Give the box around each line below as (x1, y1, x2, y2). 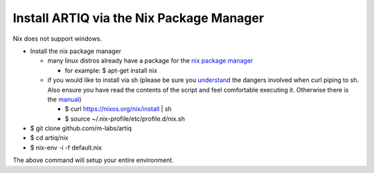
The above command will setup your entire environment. (12, 156, 175, 165)
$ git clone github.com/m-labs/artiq (30, 124, 132, 132)
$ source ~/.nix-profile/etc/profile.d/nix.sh (64, 114, 185, 123)
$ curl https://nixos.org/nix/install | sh (64, 105, 172, 113)
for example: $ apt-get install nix (64, 66, 158, 74)
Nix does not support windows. (12, 34, 103, 43)
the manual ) (47, 95, 82, 103)
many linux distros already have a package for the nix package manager (47, 57, 253, 65)
